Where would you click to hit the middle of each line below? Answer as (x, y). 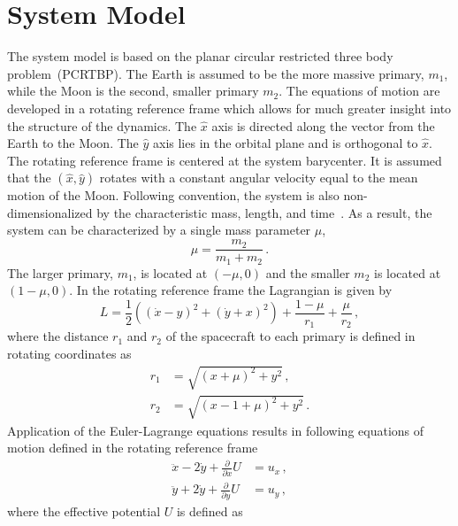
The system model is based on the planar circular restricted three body (200, 56)
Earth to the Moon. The (73, 143)
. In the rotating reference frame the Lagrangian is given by (231, 290)
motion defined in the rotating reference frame (133, 448)
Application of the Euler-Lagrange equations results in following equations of (216, 430)
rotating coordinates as (69, 353)
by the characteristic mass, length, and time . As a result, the (264, 212)
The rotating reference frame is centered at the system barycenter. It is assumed (225, 160)
